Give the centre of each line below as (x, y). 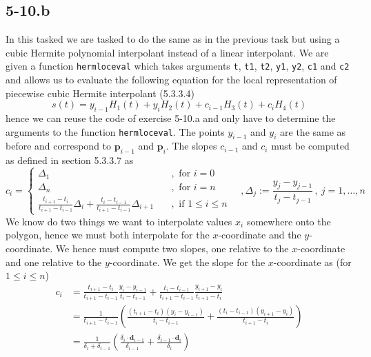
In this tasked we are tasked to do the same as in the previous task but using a (173, 39)
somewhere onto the (289, 221)
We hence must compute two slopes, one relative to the (172, 248)
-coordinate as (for (312, 262)
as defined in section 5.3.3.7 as (70, 160)
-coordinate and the (260, 235)
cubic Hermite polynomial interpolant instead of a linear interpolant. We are (167, 52)
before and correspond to (59, 146)
